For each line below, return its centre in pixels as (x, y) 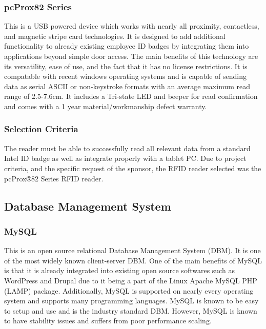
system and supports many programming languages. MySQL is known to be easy (131, 301)
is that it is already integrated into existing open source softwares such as (119, 270)
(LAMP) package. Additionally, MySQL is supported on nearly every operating (129, 290)
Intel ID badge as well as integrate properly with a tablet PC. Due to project (125, 158)
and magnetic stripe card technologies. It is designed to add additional (115, 36)
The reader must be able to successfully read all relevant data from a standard (127, 148)
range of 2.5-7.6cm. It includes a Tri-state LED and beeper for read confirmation (131, 96)
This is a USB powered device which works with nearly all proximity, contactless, (132, 26)
